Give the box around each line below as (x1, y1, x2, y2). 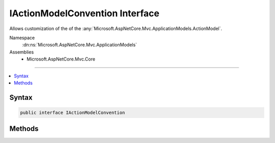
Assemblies (9, 49, 34, 55)
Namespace (9, 35, 35, 41)
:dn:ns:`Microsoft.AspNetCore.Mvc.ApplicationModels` (22, 42, 137, 48)
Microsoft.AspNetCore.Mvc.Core (26, 56, 95, 62)
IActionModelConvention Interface (9, 8, 160, 19)
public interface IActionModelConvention (20, 109, 125, 116)
